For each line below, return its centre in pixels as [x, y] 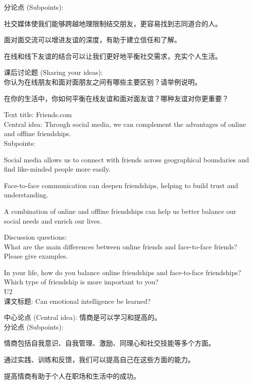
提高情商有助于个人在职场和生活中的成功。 [72, 375]
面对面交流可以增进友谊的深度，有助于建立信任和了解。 [92, 40]
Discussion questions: [35, 237]
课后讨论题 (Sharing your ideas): [54, 72]
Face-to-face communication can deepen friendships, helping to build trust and [121, 185]
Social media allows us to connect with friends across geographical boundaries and [126, 159]
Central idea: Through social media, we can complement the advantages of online [125, 124]
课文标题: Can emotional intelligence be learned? [77, 301]
